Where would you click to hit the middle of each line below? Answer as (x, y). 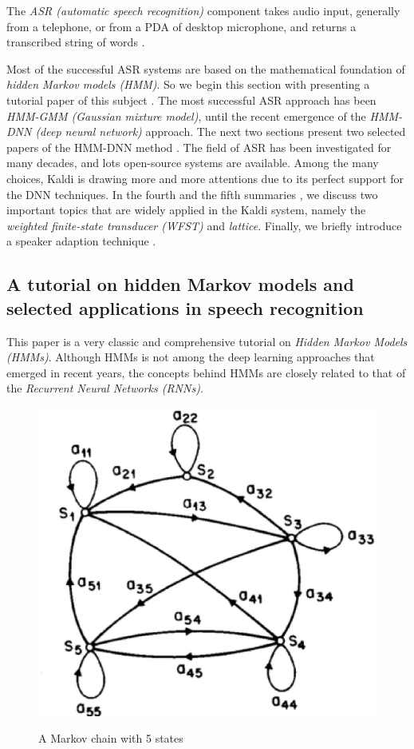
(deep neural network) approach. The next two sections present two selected (221, 131)
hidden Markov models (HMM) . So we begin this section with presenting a (188, 84)
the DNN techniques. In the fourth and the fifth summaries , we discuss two (192, 194)
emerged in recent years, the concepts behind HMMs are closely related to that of (206, 372)
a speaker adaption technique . (81, 241)
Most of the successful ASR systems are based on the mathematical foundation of (206, 68)
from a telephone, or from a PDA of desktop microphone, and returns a (181, 26)
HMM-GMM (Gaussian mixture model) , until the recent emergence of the (186, 116)
